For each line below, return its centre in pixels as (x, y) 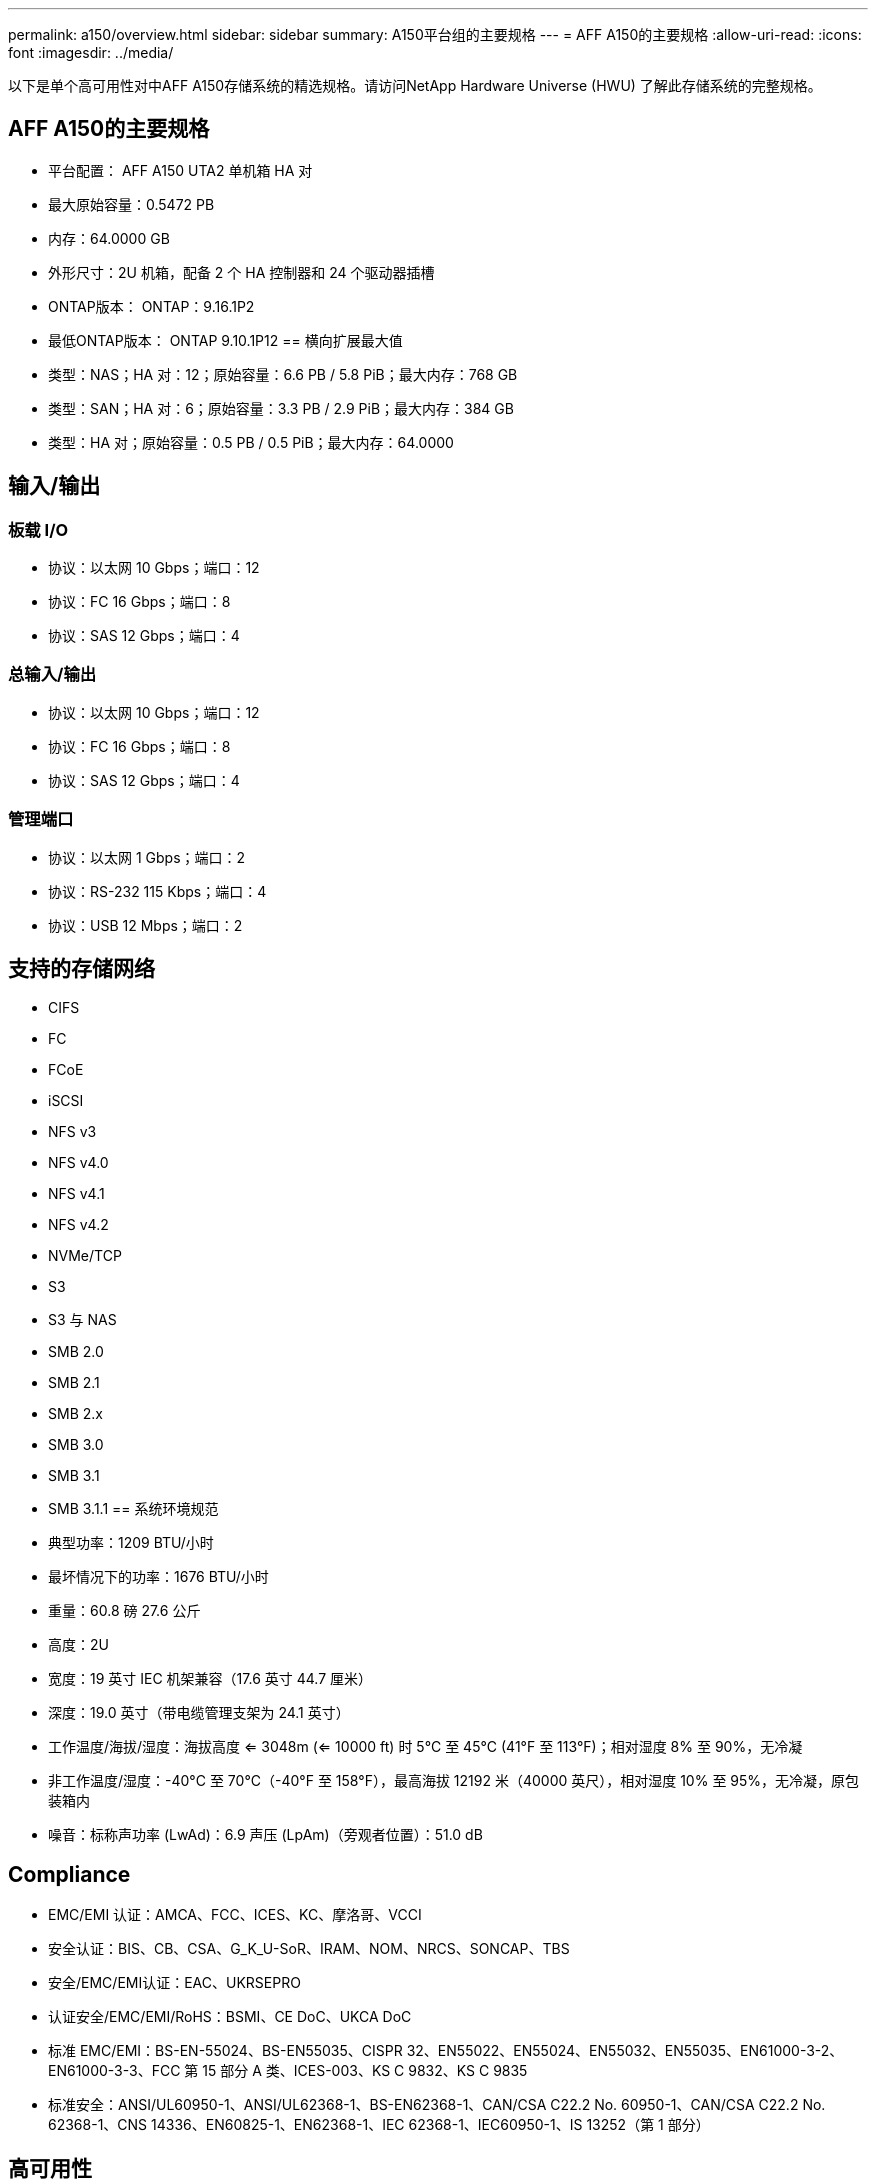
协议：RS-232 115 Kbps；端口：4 (157, 891)
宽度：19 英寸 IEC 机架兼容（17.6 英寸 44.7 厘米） (210, 1679)
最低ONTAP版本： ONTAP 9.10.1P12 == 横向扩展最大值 (225, 340)
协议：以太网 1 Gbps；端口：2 (147, 857)
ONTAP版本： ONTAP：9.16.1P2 (151, 306)
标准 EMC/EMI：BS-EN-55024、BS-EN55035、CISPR (225, 2051)
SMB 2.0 (76, 1352)
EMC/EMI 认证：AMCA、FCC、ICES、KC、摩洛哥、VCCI (235, 1915)
